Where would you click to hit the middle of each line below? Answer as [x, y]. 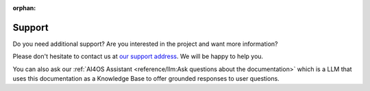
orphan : [24, 8]
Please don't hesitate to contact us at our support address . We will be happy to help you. [138, 56]
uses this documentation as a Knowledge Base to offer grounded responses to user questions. [146, 79]
